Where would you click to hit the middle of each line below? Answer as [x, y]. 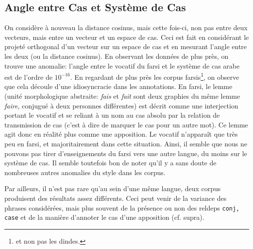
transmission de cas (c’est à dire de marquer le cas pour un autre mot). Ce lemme [126, 124]
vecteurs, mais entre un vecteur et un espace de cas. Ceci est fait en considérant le [127, 37]
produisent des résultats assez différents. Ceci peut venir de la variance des [116, 198]
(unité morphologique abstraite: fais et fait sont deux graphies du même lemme [122, 96]
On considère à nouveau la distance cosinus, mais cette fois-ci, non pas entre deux [126, 27]
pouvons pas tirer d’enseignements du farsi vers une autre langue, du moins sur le [126, 153]
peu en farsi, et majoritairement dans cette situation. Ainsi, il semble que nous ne [126, 143]
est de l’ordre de [28, 77]
